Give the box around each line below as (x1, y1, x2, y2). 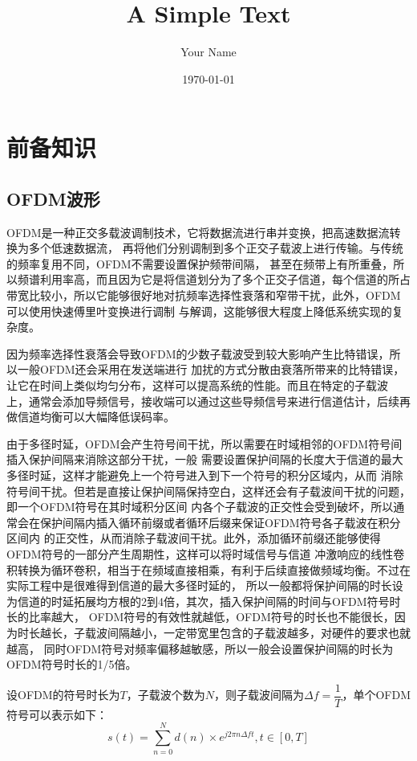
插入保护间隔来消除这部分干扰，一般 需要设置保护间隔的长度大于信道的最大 (6, 451, 403, 468)
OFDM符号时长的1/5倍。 (6, 656, 137, 673)
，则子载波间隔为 (214, 686, 305, 703)
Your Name (180, 43, 237, 60)
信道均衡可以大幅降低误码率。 (17, 408, 175, 425)
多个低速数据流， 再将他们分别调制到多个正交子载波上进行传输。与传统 (28, 239, 403, 256)
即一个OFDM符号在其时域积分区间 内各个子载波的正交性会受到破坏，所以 (6, 498, 394, 515)
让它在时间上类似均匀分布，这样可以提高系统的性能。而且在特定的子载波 (6, 377, 388, 394)
